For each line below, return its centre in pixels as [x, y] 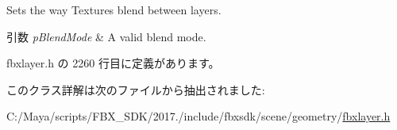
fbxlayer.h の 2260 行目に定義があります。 [113, 63]
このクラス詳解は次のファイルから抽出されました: [136, 89]
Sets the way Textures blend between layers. [114, 10]
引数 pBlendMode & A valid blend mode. [106, 36]
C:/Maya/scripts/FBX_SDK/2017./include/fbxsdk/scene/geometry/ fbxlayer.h [198, 116]
